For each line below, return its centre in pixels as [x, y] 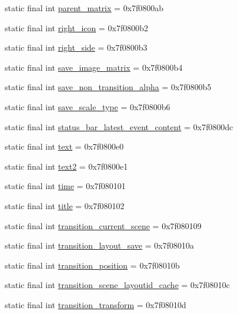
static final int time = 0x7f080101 [65, 186]
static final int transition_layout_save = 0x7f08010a [99, 245]
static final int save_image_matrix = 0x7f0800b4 [94, 67]
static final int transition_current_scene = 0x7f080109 [103, 225]
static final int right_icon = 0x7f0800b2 [77, 27]
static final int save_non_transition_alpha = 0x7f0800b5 [108, 87]
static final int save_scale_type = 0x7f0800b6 [88, 106]
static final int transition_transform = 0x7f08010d [95, 304]
